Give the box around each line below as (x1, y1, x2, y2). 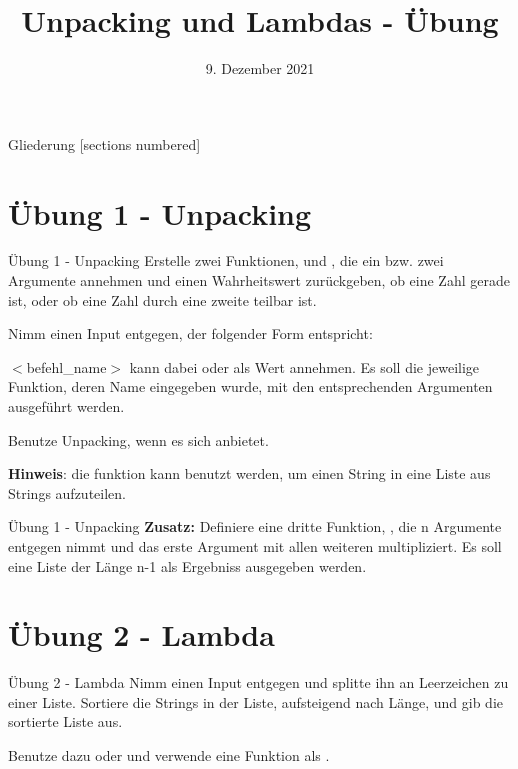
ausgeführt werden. (8, 396, 125, 416)
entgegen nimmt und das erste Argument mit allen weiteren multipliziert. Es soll (8, 535, 502, 556)
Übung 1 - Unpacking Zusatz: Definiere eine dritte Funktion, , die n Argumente (8, 516, 502, 537)
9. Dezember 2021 (205, 58, 315, 79)
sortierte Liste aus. (8, 711, 123, 732)
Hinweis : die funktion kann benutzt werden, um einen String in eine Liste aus (8, 463, 491, 484)
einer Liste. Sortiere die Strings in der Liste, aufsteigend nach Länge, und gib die (8, 691, 503, 712)
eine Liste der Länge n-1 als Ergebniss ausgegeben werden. (8, 555, 367, 576)
